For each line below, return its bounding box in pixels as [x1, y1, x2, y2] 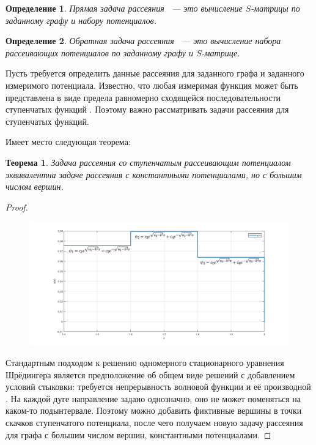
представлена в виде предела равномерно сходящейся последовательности [6, 91, 281, 103]
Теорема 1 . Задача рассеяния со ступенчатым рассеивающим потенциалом [6, 155, 291, 168]
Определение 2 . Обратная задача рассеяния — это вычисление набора [6, 34, 281, 47]
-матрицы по [251, 2, 300, 14]
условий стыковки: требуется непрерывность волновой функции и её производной [6, 380, 311, 393]
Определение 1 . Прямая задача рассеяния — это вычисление [6, 2, 243, 14]
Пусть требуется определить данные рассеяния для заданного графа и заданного [6, 67, 304, 80]
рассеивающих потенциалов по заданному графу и [6, 46, 193, 59]
